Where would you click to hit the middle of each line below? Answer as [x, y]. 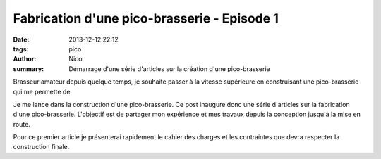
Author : [25, 59]
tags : [21, 49]
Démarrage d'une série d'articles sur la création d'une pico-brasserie [170, 69]
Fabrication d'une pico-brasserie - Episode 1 [146, 18]
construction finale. [41, 147]
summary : [29, 69]
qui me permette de [42, 91]
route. [22, 124]
